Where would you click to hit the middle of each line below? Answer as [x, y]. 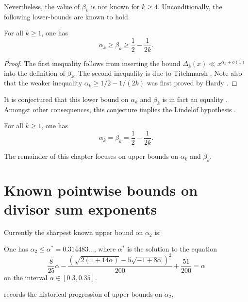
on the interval [26, 277]
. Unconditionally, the [190, 6]
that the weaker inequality [43, 83]
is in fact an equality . [195, 99]
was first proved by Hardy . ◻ [192, 83]
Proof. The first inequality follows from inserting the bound [92, 63]
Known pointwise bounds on [101, 190]
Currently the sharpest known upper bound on [74, 232]
